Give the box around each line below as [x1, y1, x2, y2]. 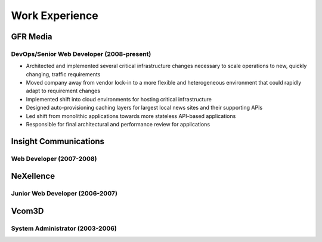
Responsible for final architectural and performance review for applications [26, 121, 210, 128]
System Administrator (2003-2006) [11, 224, 117, 232]
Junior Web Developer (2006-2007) [11, 190, 117, 198]
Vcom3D [11, 206, 44, 216]
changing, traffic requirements [26, 70, 101, 77]
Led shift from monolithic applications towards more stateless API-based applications [26, 112, 236, 119]
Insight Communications [11, 136, 104, 146]
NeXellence [11, 171, 55, 181]
